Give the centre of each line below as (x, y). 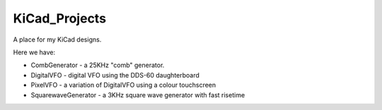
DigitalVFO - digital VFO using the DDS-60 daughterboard (115, 75)
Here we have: (34, 52)
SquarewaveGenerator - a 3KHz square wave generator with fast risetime (138, 94)
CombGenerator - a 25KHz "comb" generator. (98, 65)
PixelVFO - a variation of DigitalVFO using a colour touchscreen (123, 85)
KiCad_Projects (59, 18)
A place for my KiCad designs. (57, 39)
